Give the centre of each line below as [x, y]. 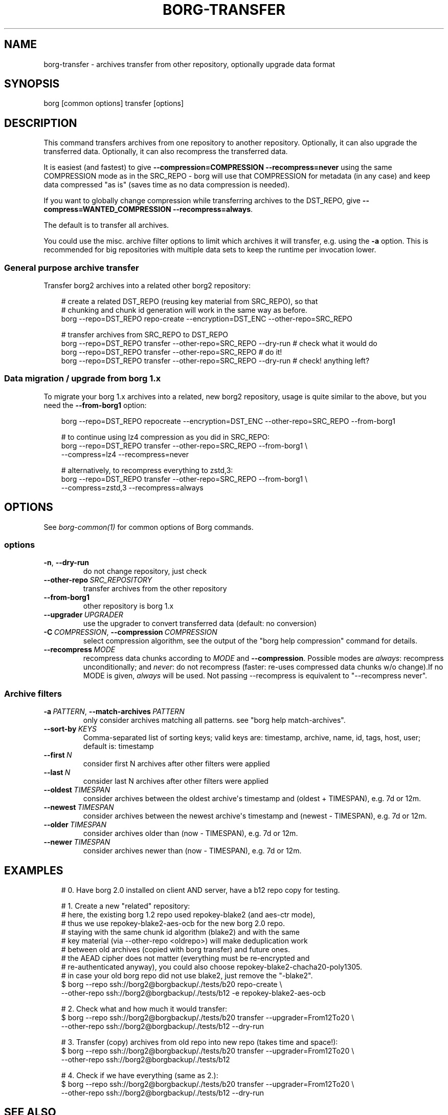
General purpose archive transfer [72, 267]
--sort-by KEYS [70, 729]
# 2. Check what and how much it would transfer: [144, 1009]
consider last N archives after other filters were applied [176, 781]
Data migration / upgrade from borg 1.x [83, 379]
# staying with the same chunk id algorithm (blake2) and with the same [180, 932]
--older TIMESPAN [75, 825]
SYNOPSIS [32, 84]
